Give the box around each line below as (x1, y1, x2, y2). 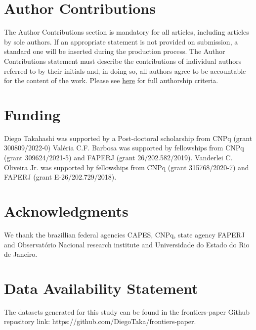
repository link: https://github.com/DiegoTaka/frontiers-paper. (4, 316, 196, 327)
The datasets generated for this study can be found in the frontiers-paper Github (4, 306, 250, 317)
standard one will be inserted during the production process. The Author (4, 46, 225, 56)
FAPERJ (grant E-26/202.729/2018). (4, 172, 117, 182)
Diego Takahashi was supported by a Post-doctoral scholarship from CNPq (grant (4, 133, 253, 143)
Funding (4, 104, 61, 124)
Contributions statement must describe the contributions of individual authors (4, 55, 242, 66)
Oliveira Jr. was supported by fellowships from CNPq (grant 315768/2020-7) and (4, 162, 249, 172)
